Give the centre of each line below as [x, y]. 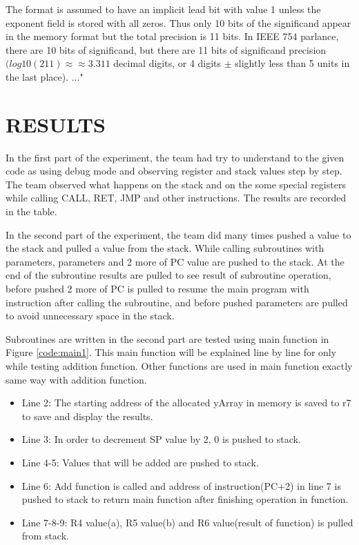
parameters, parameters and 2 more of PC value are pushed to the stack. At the [175, 261]
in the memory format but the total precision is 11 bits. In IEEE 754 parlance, [172, 36]
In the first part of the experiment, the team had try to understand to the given [175, 157]
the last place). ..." [45, 76]
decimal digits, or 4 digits [167, 63]
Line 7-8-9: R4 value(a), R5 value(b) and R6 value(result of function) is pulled [187, 522]
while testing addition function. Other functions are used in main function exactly [179, 366]
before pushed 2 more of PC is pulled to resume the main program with [157, 289]
